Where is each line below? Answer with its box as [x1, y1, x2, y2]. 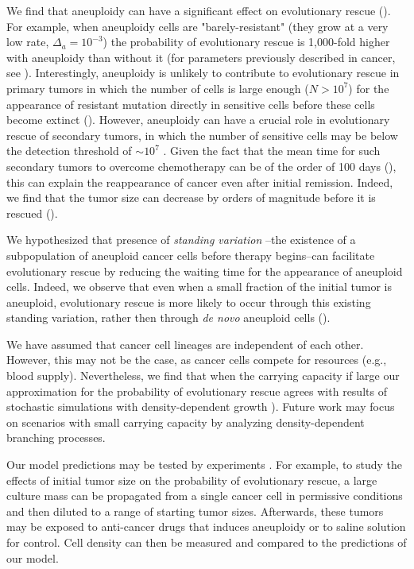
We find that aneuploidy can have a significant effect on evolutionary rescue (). [6, 2, 391, 18]
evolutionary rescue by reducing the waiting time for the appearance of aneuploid [6, 262, 403, 279]
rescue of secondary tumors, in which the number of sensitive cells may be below [6, 126, 398, 143]
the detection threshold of [6, 142, 132, 159]
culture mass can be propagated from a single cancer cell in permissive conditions [6, 487, 403, 504]
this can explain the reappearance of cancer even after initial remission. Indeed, [6, 173, 393, 190]
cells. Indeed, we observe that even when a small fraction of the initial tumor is [6, 278, 392, 295]
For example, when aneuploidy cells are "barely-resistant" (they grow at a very [6, 17, 389, 34]
